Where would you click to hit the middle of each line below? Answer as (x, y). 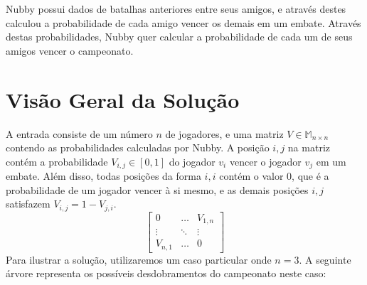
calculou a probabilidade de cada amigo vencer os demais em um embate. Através (183, 22)
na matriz (309, 147)
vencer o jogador (265, 161)
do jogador (192, 161)
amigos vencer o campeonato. (70, 50)
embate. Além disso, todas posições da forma (103, 176)
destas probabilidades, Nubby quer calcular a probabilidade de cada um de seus (179, 37)
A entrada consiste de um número (79, 133)
